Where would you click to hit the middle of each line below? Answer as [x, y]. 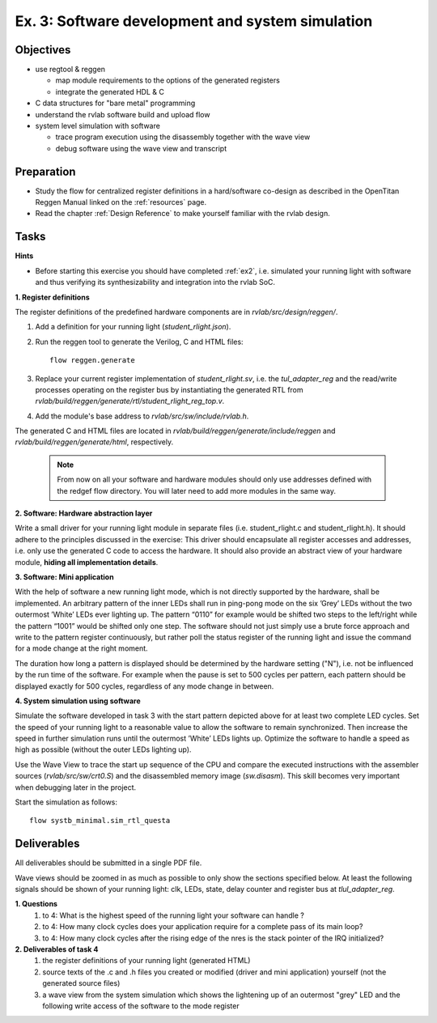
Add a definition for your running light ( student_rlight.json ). [133, 327]
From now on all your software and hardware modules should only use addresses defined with [214, 480]
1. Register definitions [53, 297]
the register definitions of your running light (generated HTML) [146, 961]
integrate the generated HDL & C [110, 91]
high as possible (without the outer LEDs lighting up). [103, 749]
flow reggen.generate [92, 361]
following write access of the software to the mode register [141, 1006]
